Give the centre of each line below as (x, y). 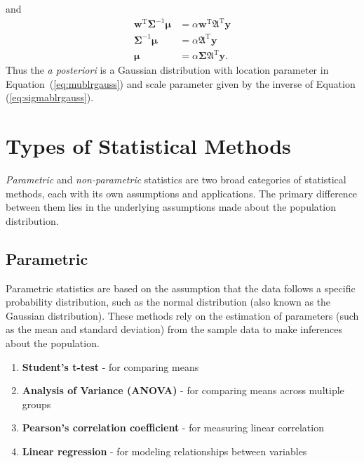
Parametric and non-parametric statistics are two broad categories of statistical (176, 180)
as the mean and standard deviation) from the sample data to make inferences (174, 329)
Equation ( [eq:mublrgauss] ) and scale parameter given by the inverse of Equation (181, 83)
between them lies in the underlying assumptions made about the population (171, 207)
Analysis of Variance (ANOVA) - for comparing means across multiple (183, 390)
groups (36, 404)
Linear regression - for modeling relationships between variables (164, 451)
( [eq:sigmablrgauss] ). (50, 97)
